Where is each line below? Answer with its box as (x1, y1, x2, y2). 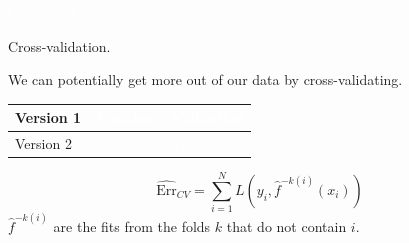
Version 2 (15, 133, 72, 154)
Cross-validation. (8, 35, 111, 56)
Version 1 (15, 107, 82, 128)
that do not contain (226, 216, 347, 236)
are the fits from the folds (53, 216, 211, 236)
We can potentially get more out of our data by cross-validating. (8, 69, 403, 90)
